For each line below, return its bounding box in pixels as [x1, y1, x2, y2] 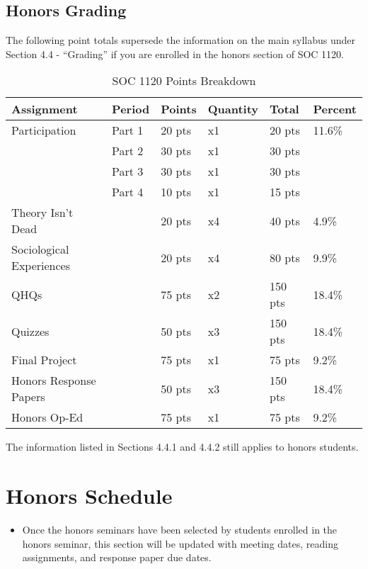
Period [112, 101, 150, 118]
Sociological [11, 241, 69, 258]
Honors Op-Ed [11, 409, 84, 426]
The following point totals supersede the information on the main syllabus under [6, 33, 356, 47]
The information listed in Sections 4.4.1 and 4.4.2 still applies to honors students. [6, 439, 359, 454]
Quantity [207, 101, 259, 118]
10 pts [161, 184, 191, 201]
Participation [11, 122, 76, 139]
